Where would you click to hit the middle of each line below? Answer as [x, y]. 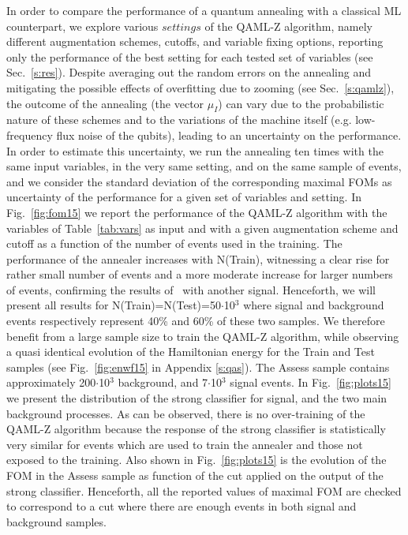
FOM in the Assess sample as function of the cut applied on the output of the [195, 475]
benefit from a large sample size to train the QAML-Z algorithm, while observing [203, 336]
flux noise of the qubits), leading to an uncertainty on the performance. [229, 135]
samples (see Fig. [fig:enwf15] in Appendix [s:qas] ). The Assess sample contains [198, 367]
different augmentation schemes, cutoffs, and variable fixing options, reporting [195, 41]
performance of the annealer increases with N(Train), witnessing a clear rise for [198, 258]
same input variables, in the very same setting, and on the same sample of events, [204, 166]
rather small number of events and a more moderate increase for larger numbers [200, 274]
